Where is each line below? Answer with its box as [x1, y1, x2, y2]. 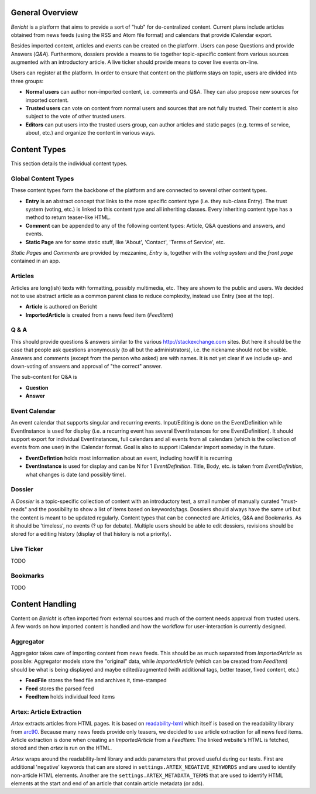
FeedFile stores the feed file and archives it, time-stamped [25, 677, 167, 684]
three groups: [11, 77, 44, 84]
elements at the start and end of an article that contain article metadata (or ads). [11, 779, 204, 787]
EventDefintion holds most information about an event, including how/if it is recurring [25, 454, 232, 461]
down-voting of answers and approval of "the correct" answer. [11, 363, 162, 369]
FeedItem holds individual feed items [25, 693, 115, 700]
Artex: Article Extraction [11, 707, 82, 716]
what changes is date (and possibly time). [25, 471, 126, 478]
